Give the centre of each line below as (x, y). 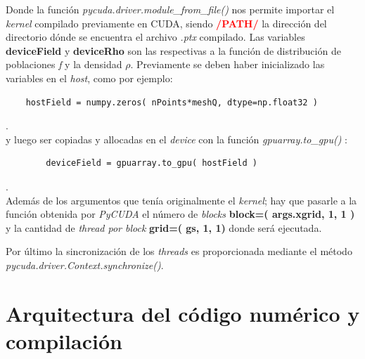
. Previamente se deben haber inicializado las (228, 64)
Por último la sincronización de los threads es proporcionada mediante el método (179, 251)
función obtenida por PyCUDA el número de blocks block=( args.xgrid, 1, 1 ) (180, 214)
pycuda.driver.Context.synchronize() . (85, 265)
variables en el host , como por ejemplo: (89, 78)
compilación (64, 340)
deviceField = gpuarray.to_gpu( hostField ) (152, 163)
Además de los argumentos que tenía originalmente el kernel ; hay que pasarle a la (181, 200)
